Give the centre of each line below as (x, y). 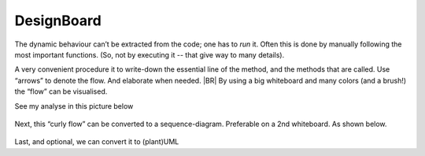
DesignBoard (58, 20)
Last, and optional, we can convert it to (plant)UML (97, 142)
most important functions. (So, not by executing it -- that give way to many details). (150, 54)
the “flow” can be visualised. (61, 91)
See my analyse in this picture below (74, 106)
